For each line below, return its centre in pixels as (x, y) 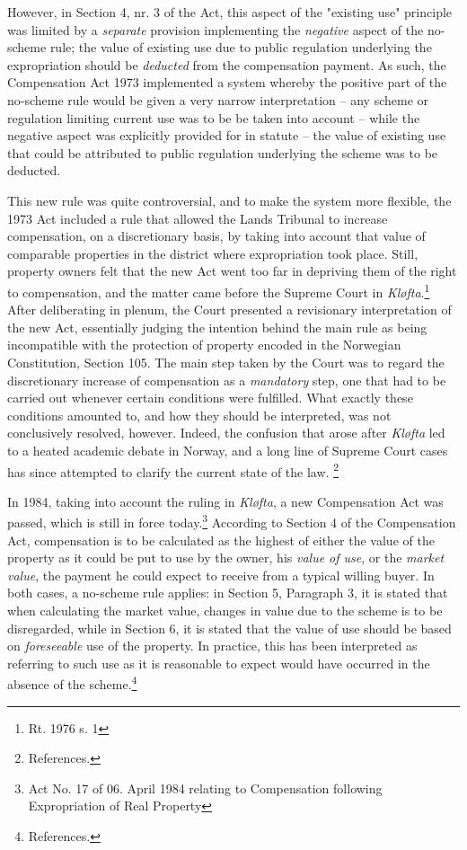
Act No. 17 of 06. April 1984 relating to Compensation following (205, 788)
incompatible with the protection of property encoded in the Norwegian (204, 345)
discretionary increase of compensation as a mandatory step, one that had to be (227, 380)
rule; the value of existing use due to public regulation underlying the (241, 47)
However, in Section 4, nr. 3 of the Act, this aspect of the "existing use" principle (230, 12)
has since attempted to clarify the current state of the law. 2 (173, 470)
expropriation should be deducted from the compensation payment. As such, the (227, 64)
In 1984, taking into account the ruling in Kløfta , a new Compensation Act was (225, 501)
